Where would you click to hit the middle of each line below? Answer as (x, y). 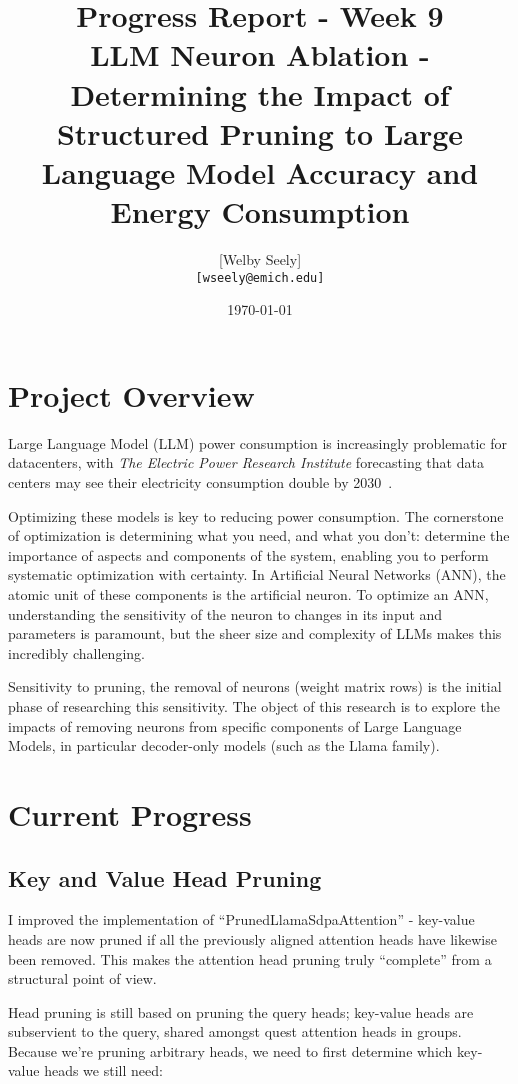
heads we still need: (103, 1070)
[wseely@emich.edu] (260, 277)
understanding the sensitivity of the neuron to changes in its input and (225, 613)
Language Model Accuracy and (260, 171)
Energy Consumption (260, 211)
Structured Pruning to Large (260, 132)
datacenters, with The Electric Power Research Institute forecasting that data (246, 462)
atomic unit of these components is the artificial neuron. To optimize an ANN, (248, 594)
